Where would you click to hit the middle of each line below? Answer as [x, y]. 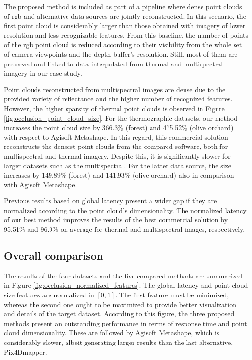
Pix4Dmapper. [25, 352]
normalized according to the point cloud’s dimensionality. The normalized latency [125, 210]
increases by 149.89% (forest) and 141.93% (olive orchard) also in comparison [119, 175]
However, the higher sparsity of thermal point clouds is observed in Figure [114, 108]
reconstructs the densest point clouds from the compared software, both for [116, 146]
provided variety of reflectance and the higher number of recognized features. [118, 99]
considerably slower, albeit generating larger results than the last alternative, [118, 342]
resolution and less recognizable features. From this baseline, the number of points [126, 35]
